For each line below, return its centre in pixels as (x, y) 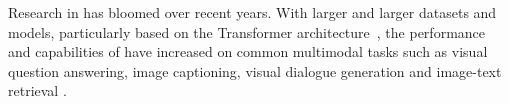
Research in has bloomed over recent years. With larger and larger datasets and (252, 12)
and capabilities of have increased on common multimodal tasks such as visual (248, 51)
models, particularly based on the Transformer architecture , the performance (247, 31)
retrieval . (37, 90)
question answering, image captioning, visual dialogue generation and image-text (255, 70)
